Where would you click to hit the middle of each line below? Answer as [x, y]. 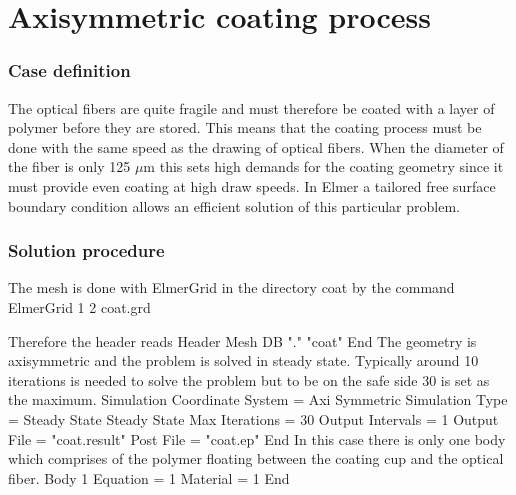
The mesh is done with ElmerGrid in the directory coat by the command [231, 287]
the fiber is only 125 [69, 166]
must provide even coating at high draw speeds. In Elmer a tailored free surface [252, 185]
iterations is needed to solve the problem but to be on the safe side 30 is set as [249, 379]
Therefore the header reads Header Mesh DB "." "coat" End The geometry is [242, 340]
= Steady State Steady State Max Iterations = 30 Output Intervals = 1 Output [253, 418]
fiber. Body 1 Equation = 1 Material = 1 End [149, 477]
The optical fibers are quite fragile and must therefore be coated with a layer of [251, 107]
